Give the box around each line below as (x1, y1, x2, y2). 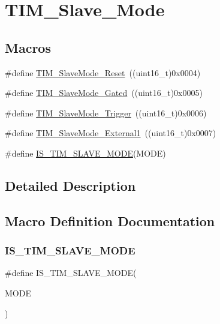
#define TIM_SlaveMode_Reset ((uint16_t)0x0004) (5, 66, 201, 79)
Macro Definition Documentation (5, 211, 215, 230)
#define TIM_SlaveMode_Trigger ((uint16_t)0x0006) (5, 106, 207, 119)
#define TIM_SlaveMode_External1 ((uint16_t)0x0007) (5, 127, 216, 139)
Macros (5, 38, 51, 56)
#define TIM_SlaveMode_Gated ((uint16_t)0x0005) (5, 86, 203, 99)
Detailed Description (5, 176, 136, 194)
